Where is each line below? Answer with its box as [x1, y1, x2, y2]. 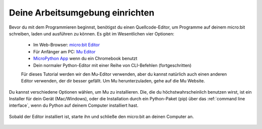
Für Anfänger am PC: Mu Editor [33, 48, 96, 54]
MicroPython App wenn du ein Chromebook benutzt [33, 56, 138, 62]
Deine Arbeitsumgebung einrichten [9, 7, 155, 18]
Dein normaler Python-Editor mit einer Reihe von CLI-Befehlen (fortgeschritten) [33, 62, 192, 68]
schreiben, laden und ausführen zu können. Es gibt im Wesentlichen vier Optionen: [9, 31, 175, 36]
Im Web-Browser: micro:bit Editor [33, 42, 100, 48]
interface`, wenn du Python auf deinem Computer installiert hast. [9, 102, 138, 109]
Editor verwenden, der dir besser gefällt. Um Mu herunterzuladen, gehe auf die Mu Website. [21, 78, 205, 84]
